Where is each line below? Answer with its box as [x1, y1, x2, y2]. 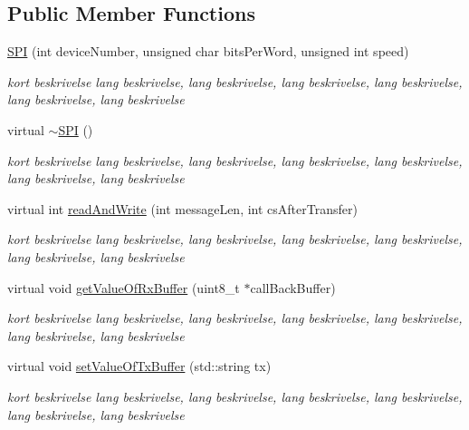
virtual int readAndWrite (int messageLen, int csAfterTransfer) [7, 199, 358, 218]
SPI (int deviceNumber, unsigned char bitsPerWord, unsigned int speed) [7, 42, 409, 61]
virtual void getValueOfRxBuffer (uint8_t [7, 278, 240, 297]
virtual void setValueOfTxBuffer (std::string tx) [7, 357, 272, 376]
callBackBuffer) [250, 278, 336, 297]
